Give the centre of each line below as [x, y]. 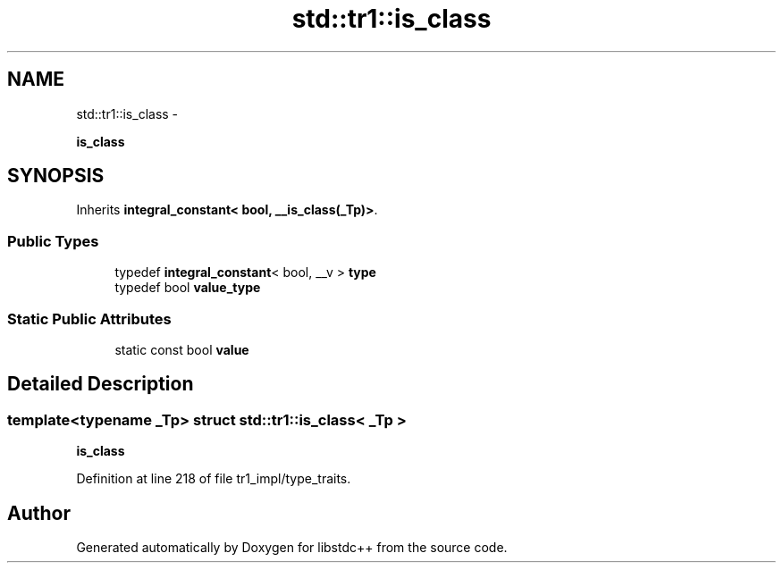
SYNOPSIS [56, 176]
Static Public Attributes [89, 319]
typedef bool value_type [188, 288]
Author [39, 513]
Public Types [53, 241]
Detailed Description [101, 384]
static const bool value [182, 349]
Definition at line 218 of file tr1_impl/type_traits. [214, 479]
